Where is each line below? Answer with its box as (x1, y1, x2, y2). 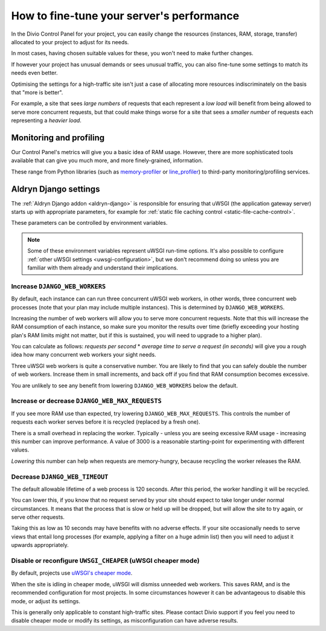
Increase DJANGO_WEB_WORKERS (11, 282, 106, 290)
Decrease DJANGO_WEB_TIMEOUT (11, 472, 109, 481)
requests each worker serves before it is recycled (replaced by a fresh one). (11, 418, 200, 426)
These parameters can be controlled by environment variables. (11, 219, 168, 227)
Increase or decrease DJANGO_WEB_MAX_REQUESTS (11, 396, 162, 405)
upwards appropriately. (11, 542, 69, 549)
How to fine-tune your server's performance (11, 9, 240, 22)
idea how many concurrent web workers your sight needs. (11, 351, 156, 358)
